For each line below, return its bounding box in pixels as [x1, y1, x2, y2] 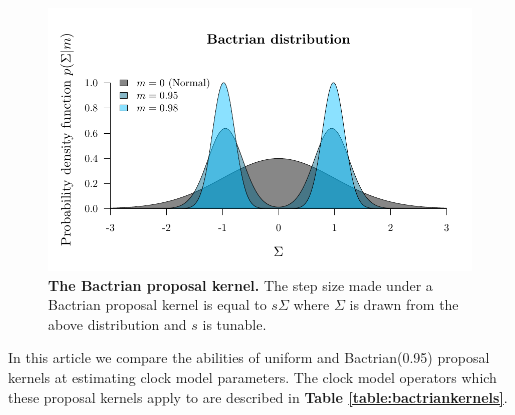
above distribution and [48, 313, 187, 334]
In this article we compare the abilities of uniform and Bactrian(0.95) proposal [8, 347, 490, 368]
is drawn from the [349, 294, 459, 315]
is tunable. [202, 313, 267, 334]
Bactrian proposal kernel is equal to [48, 294, 267, 315]
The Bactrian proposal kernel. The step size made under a [48, 274, 433, 295]
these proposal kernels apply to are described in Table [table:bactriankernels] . [8, 386, 508, 407]
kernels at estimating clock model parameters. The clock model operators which [8, 367, 497, 388]
